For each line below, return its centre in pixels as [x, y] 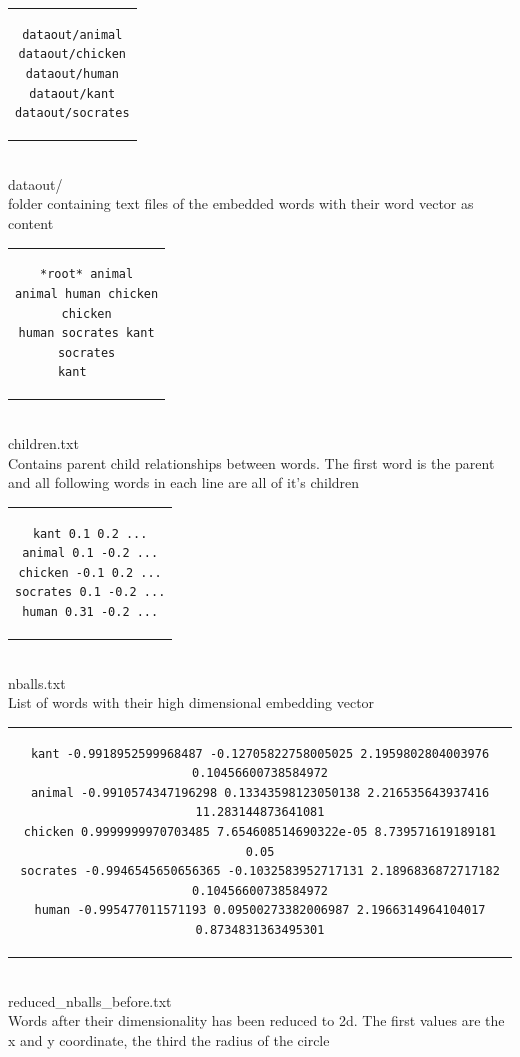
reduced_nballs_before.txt [90, 1000]
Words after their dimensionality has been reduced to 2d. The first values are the [256, 1020]
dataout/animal [72, 34]
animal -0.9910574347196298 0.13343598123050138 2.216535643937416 [260, 792]
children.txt [43, 443]
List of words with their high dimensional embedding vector [191, 702]
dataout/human [72, 73]
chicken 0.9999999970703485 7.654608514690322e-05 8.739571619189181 [260, 831]
